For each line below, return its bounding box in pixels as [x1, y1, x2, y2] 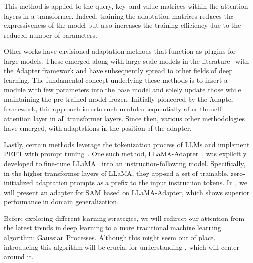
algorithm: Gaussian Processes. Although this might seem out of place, [4, 232, 216, 242]
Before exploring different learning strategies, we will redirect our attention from [4, 213, 245, 223]
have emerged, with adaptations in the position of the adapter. [4, 123, 192, 133]
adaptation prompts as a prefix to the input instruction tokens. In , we [35, 177, 247, 188]
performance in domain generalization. [4, 197, 119, 207]
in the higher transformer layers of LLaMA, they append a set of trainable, [4, 168, 229, 178]
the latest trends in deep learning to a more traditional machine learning [4, 222, 221, 233]
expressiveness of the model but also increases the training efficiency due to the [4, 20, 241, 30]
